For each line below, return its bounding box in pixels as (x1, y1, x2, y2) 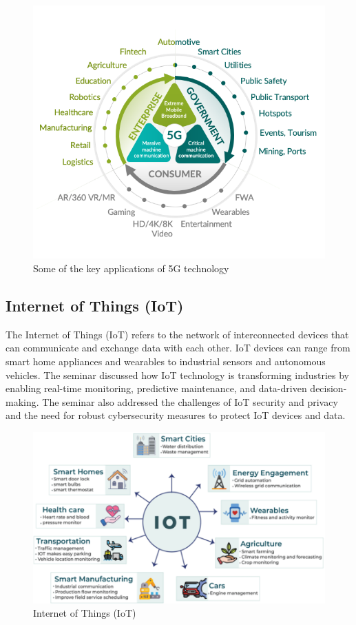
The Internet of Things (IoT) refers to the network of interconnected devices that (6, 327, 349, 341)
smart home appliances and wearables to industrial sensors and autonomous (6, 354, 326, 369)
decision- (310, 381, 347, 396)
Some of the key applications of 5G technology (33, 261, 229, 276)
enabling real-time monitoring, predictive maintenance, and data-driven (6, 381, 307, 396)
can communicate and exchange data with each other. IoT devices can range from (6, 340, 350, 355)
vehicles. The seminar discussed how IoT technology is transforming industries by (6, 367, 349, 382)
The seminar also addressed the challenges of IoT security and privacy (42, 394, 338, 409)
